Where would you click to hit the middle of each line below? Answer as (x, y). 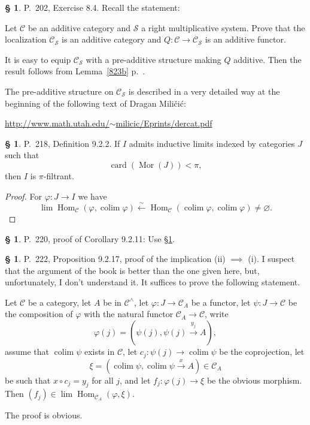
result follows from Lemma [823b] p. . (75, 71)
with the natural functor (129, 314)
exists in (99, 352)
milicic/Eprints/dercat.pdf (164, 123)
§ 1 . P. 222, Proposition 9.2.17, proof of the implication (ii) (115, 259)
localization (26, 39)
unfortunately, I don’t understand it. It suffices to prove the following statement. (153, 282)
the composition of (39, 314)
